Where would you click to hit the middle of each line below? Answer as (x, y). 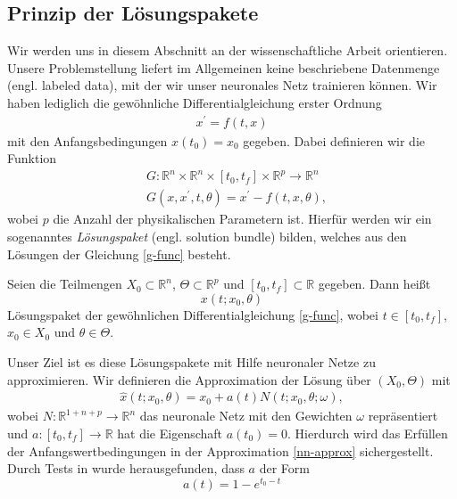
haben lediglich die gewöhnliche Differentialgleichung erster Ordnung (195, 102)
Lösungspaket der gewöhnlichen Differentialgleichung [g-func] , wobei (193, 314)
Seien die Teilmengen (65, 284)
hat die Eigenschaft (170, 434)
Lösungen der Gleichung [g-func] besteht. (119, 254)
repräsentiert (403, 416)
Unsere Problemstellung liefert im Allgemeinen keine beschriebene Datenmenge (224, 67)
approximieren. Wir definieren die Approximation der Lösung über (189, 379)
